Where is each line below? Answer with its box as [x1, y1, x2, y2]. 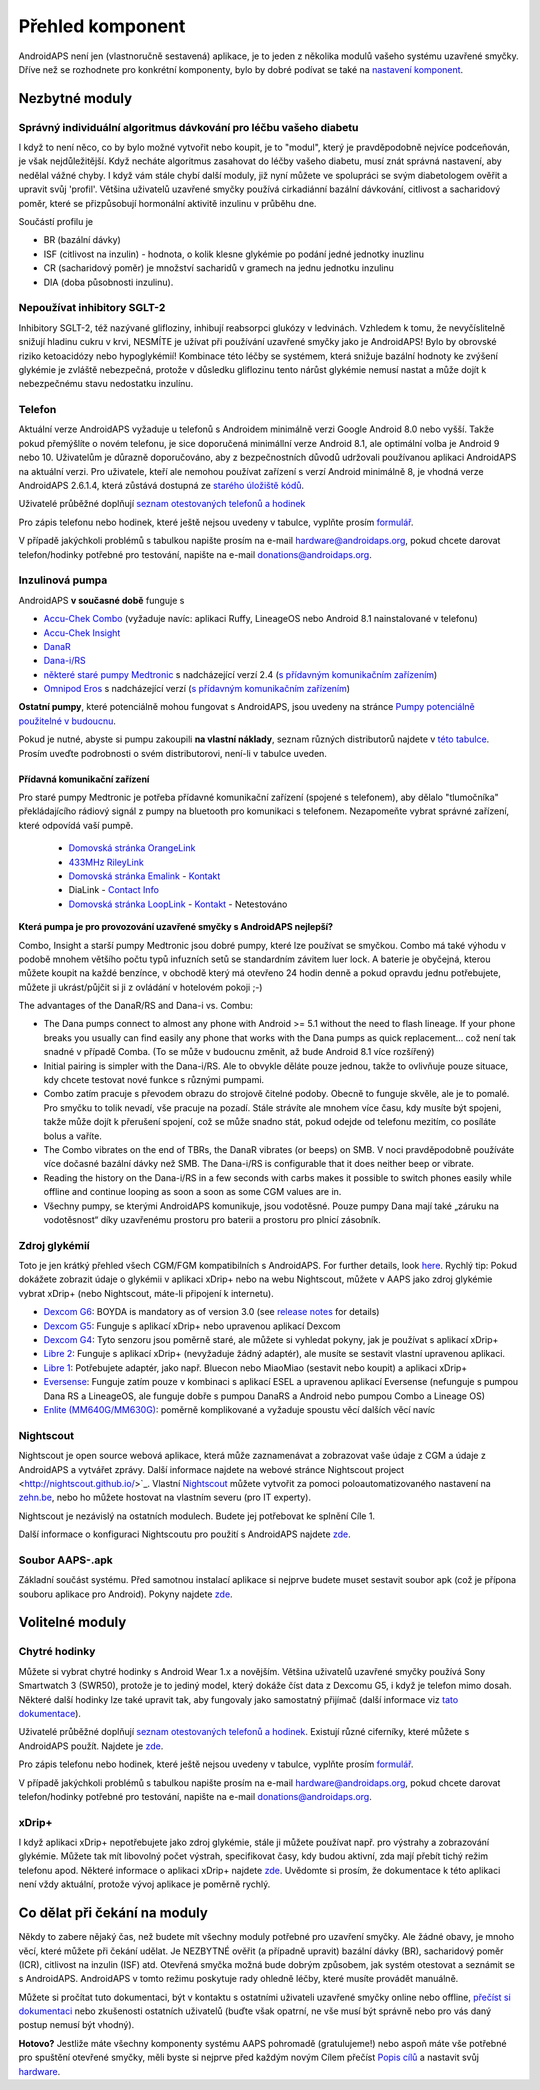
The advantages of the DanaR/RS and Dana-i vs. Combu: [18, 1000, 254, 1012]
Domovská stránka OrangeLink [68, 842, 196, 854]
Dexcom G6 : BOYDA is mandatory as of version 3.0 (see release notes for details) [43, 1306, 380, 1318]
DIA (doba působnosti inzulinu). [43, 276, 174, 288]
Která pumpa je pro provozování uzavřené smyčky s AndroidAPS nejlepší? [18, 921, 334, 933]
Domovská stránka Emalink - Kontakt [68, 870, 221, 882]
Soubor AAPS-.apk [18, 1553, 114, 1567]
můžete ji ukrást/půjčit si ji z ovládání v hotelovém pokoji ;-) [18, 981, 263, 993]
